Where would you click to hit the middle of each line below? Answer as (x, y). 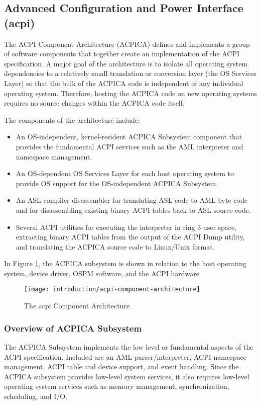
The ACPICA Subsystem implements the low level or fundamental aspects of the (129, 346)
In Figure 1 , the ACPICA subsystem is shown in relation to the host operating (125, 263)
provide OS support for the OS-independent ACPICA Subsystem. (117, 183)
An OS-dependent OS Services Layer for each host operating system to (125, 173)
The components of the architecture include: (72, 119)
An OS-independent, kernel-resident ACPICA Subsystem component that (129, 137)
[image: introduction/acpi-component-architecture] (112, 290)
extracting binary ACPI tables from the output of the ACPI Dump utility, (130, 237)
